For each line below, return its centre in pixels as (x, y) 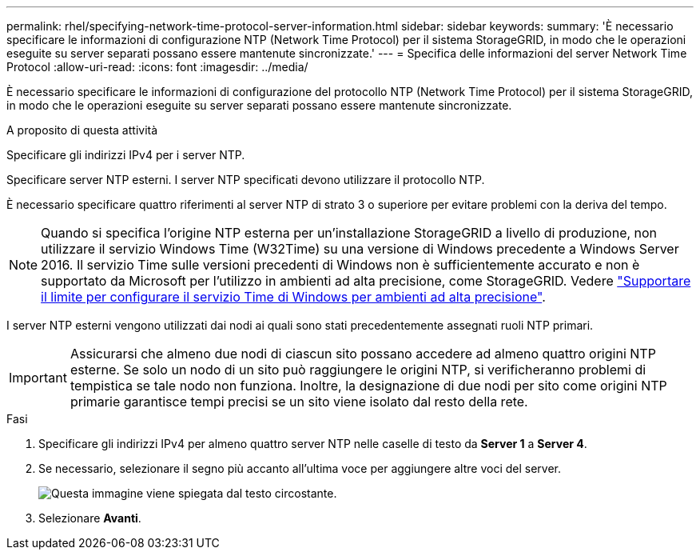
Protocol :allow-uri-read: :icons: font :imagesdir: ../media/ (157, 67)
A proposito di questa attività (82, 130)
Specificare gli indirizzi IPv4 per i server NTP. (126, 155)
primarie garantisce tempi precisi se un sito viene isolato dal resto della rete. (299, 402)
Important (38, 378)
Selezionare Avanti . (90, 518)
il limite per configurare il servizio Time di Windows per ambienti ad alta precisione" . (293, 297)
